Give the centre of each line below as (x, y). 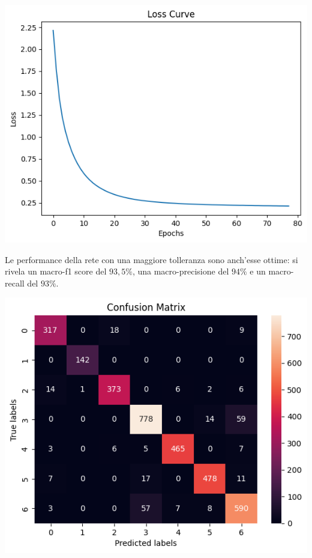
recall (15, 283)
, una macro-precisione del (181, 271)
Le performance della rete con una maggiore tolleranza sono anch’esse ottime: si (151, 259)
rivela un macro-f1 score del (56, 271)
